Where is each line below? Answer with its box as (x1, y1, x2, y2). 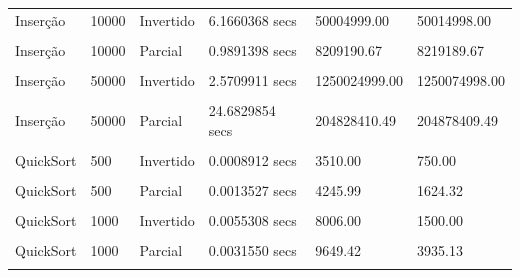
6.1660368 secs (208, 9, 297, 30)
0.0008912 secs (208, 149, 297, 170)
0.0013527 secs (208, 179, 297, 200)
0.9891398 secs (208, 39, 297, 60)
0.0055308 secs (208, 209, 297, 230)
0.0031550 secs (208, 240, 297, 260)
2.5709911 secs (208, 69, 297, 90)
